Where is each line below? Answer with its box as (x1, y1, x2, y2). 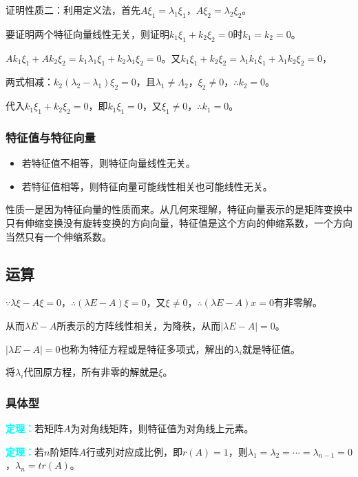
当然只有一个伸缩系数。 (6, 229, 112, 243)
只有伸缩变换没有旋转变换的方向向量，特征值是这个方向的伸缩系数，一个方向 (6, 215, 352, 230)
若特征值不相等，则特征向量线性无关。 (21, 156, 196, 170)
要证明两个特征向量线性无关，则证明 (6, 26, 169, 41)
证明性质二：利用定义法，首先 (6, 3, 140, 17)
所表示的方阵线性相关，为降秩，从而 (56, 318, 221, 332)
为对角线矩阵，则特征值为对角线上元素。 (70, 420, 254, 435)
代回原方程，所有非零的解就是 (23, 365, 159, 379)
